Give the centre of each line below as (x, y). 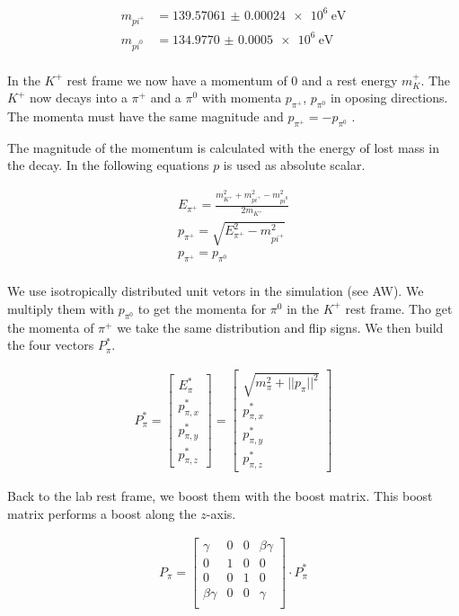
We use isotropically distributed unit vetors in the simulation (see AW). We (216, 291)
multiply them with (61, 308)
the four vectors (51, 345)
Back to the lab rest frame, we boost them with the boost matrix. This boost (220, 496)
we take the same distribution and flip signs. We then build (280, 327)
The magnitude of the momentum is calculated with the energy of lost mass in (223, 147)
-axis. (221, 513)
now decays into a (78, 98)
